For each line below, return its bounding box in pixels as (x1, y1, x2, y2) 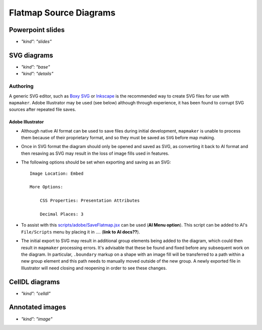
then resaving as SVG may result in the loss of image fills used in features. (21, 150, 169, 156)
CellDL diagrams (9, 278, 60, 286)
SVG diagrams (9, 51, 53, 59)
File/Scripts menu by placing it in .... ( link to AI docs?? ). (21, 229, 140, 235)
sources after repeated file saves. (9, 107, 76, 113)
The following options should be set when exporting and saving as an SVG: (21, 159, 171, 165)
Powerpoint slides (9, 26, 65, 34)
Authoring (9, 83, 34, 90)
